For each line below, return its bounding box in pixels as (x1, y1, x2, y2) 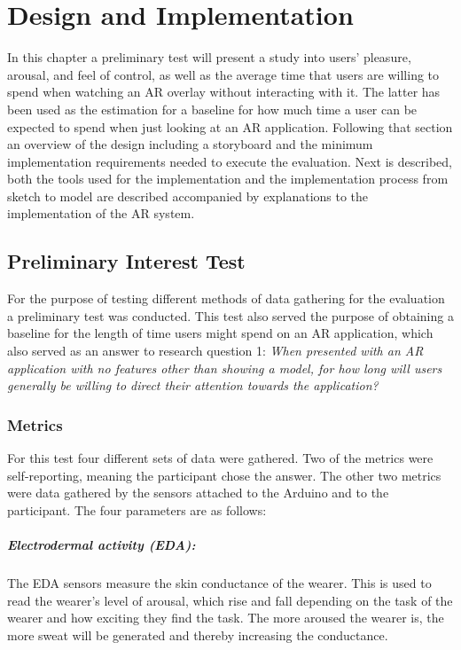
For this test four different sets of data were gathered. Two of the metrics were (7, 449, 434, 467)
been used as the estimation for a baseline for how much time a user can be (7, 99, 418, 118)
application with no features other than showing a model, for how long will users (7, 358, 442, 377)
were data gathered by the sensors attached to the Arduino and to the (7, 483, 389, 502)
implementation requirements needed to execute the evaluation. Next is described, (7, 152, 452, 170)
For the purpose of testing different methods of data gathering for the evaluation (7, 289, 445, 308)
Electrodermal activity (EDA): (7, 536, 196, 554)
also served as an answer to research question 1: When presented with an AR (7, 341, 424, 360)
